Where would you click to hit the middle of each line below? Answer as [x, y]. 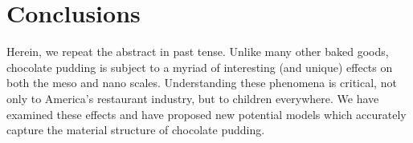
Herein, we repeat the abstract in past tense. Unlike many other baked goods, [198, 52]
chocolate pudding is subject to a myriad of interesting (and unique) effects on [200, 67]
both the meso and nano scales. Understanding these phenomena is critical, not [202, 83]
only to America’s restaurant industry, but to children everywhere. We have [193, 98]
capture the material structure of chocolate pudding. [136, 130]
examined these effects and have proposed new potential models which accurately [206, 114]
